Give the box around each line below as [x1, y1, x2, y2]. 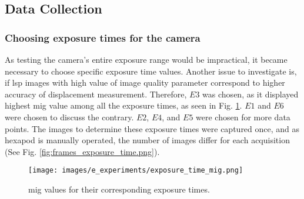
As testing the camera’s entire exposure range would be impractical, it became [5, 53, 288, 65]
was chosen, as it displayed [202, 87, 299, 100]
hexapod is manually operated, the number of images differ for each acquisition [5, 134, 290, 146]
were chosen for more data [196, 110, 290, 123]
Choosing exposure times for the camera [5, 30, 201, 45]
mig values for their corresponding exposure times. [28, 183, 210, 195]
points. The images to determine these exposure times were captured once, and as [5, 122, 300, 134]
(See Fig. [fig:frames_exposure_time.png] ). [5, 145, 160, 157]
